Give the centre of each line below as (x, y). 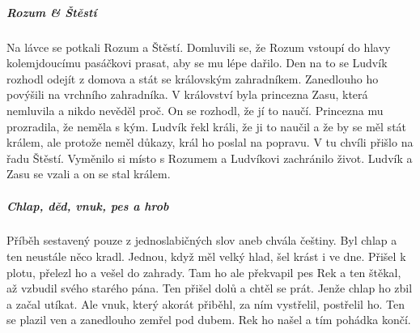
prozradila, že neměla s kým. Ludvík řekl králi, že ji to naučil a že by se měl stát (207, 126)
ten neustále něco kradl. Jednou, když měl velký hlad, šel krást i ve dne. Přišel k (206, 256)
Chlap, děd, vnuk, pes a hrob (88, 205)
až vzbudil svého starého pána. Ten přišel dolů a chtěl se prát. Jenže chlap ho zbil (210, 288)
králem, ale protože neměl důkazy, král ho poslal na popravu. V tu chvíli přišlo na (210, 142)
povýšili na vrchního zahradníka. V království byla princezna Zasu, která (187, 94)
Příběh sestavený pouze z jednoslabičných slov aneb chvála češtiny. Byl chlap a (202, 240)
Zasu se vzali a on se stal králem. (89, 174)
